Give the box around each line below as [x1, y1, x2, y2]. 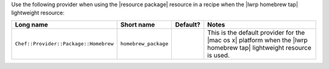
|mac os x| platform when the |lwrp [207, 36, 308, 44]
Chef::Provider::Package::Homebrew [15, 41, 114, 47]
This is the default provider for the [207, 28, 305, 36]
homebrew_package [120, 41, 169, 47]
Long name [15, 20, 48, 28]
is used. [207, 51, 230, 59]
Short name [120, 20, 155, 28]
